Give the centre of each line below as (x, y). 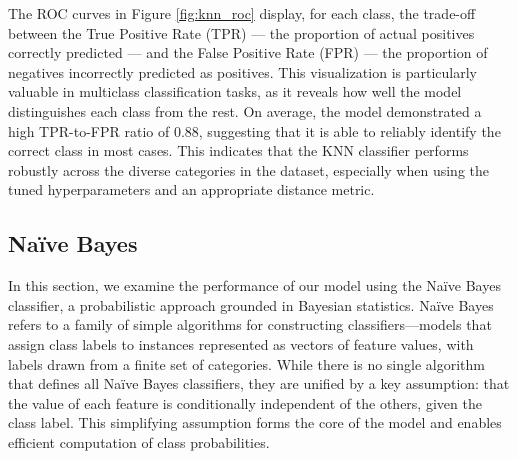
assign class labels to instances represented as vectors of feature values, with (241, 343)
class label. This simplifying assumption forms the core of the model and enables (255, 422)
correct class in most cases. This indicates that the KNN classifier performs (238, 150)
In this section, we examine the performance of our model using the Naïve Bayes (254, 285)
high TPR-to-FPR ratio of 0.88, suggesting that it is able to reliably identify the (254, 130)
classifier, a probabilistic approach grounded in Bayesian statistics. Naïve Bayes (251, 304)
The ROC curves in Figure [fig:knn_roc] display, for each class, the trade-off (242, 13)
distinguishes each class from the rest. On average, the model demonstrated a (245, 110)
